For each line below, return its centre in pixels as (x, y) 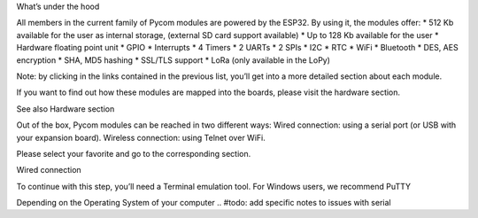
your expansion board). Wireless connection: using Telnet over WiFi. (141, 137)
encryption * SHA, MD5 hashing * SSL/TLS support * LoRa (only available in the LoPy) (173, 60)
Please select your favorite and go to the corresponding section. (134, 153)
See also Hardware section (66, 109)
